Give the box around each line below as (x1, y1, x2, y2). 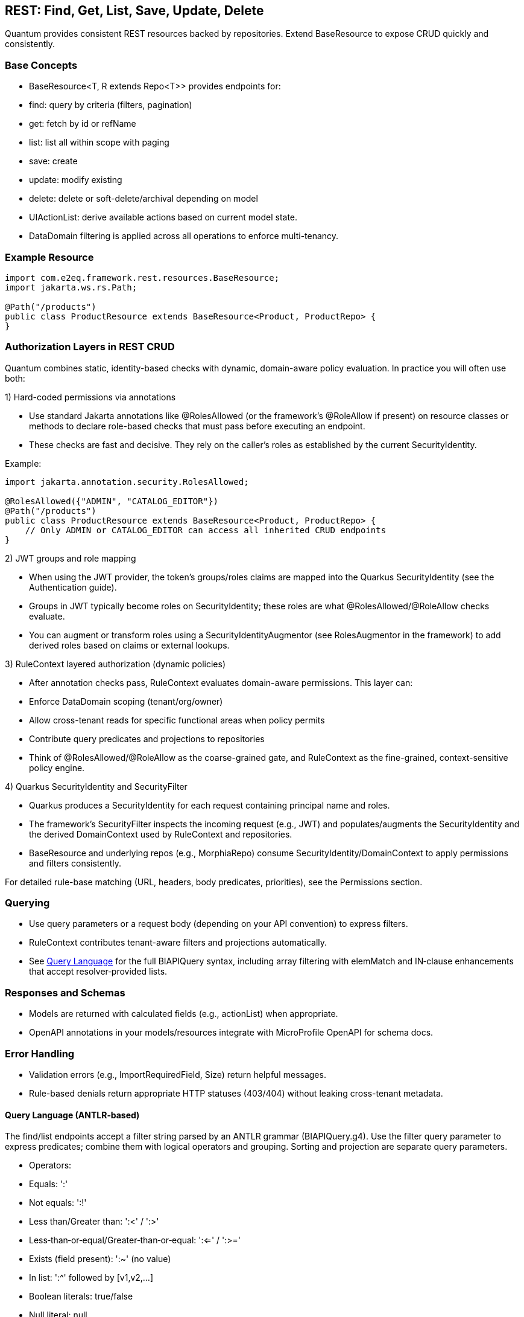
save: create (29, 156, 78, 167)
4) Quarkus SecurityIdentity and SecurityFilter (5, 781, 188, 792)
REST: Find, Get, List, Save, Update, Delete (5, 3, 264, 18)
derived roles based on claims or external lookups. (29, 639, 230, 650)
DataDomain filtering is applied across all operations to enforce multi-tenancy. (29, 231, 339, 242)
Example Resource (5, 251, 94, 263)
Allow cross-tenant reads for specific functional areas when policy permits (29, 714, 325, 725)
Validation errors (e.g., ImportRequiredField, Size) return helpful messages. (29, 1069, 326, 1080)
